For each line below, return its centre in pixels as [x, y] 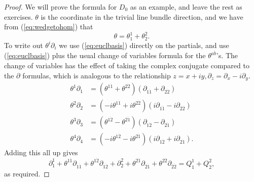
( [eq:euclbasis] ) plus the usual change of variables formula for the [105, 55]
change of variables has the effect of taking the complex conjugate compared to [127, 65]
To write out [24, 45]
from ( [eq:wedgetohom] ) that [49, 27]
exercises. [19, 16]
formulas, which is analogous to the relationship [97, 75]
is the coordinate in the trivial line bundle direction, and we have [142, 16]
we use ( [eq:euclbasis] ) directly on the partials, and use [144, 45]
